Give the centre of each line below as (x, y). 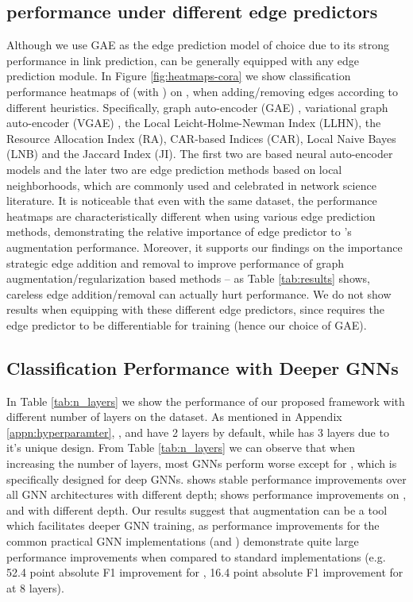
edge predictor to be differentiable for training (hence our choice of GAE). (187, 324)
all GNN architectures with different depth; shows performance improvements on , (206, 494)
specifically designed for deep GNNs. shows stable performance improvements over (206, 479)
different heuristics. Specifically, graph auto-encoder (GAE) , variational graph (197, 107)
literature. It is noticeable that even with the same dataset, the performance (192, 201)
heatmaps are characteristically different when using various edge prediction (191, 216)
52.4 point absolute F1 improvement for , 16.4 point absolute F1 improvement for (205, 572)
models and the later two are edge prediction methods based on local (174, 169)
